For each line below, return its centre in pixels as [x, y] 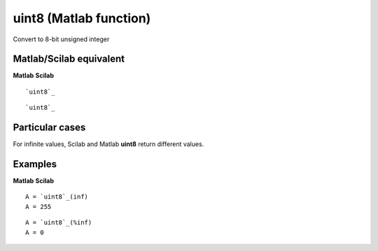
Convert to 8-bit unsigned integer [61, 39]
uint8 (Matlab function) [82, 18]
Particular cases [49, 128]
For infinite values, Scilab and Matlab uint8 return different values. [108, 144]
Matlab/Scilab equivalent [69, 59]
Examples [35, 164]
